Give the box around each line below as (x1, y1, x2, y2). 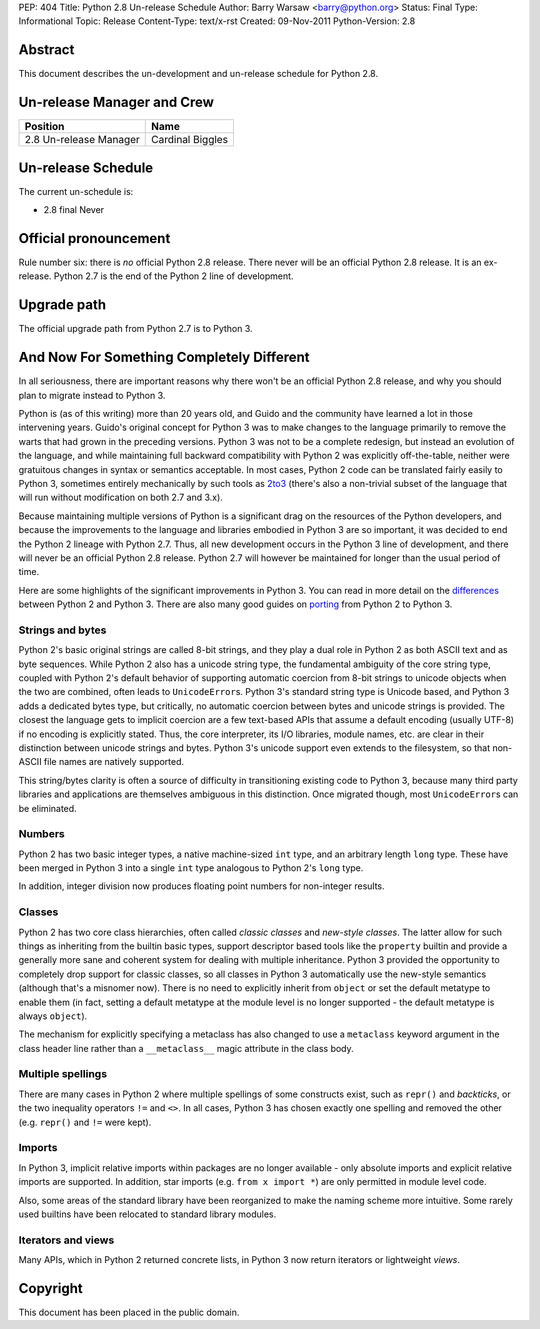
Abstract (18, 41, 75, 59)
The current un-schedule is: (18, 185, 134, 197)
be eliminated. (18, 802, 77, 814)
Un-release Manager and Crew (18, 94, 215, 111)
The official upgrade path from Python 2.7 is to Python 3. (18, 323, 254, 335)
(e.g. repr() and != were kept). (18, 1116, 152, 1128)
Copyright (18, 1280, 84, 1297)
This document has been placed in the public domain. (18, 1306, 240, 1318)
